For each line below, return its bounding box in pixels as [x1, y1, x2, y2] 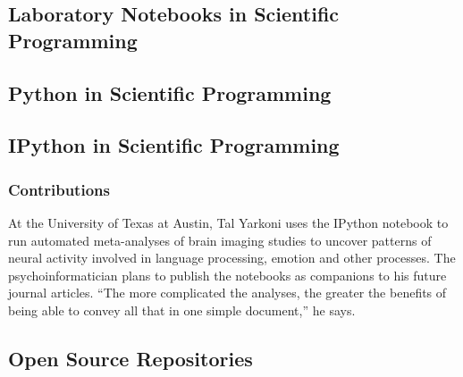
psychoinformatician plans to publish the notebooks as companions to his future [8, 265, 447, 284]
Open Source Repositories [8, 344, 253, 372]
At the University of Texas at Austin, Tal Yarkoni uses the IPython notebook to [8, 213, 449, 231]
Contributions [8, 178, 110, 200]
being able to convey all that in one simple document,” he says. [8, 300, 356, 319]
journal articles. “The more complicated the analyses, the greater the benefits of [8, 283, 447, 302]
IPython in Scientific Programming [8, 131, 340, 159]
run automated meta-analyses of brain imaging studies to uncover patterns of [8, 230, 432, 249]
